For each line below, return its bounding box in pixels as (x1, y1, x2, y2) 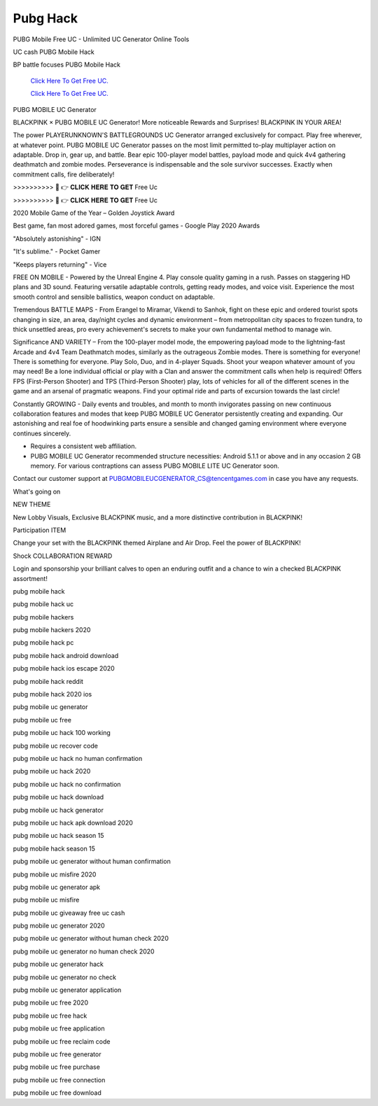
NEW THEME (13, 500, 51, 509)
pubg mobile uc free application (13, 1024, 105, 1032)
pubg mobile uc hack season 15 (13, 832, 104, 840)
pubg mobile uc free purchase (13, 1063, 101, 1071)
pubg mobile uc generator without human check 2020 (13, 934, 169, 943)
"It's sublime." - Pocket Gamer (13, 247, 101, 255)
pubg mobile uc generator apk (13, 883, 101, 891)
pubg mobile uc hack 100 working (13, 729, 111, 737)
